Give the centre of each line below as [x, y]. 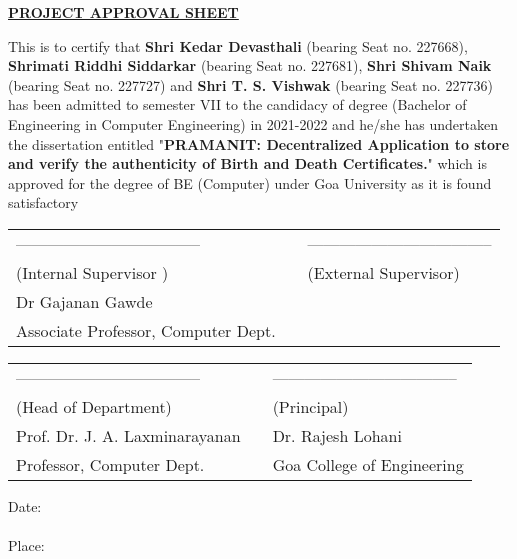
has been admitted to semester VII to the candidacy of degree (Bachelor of [237, 104]
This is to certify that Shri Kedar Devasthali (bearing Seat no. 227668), [238, 45]
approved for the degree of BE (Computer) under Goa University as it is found [250, 182]
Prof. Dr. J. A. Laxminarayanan [128, 435]
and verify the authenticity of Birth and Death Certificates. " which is [247, 163]
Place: [26, 545]
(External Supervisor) [383, 272]
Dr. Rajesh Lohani [337, 435]
